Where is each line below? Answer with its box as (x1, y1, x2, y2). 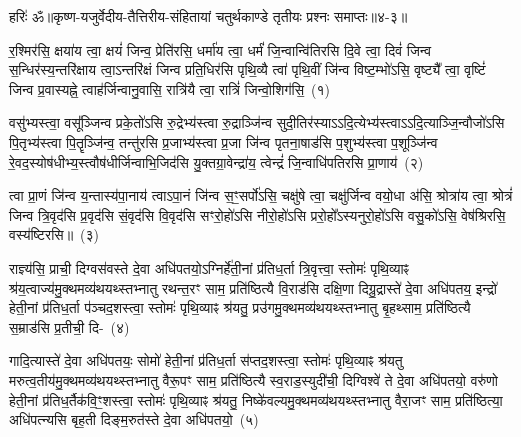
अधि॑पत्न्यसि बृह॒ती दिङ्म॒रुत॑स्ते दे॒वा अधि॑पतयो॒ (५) (9, 409, 259, 430)
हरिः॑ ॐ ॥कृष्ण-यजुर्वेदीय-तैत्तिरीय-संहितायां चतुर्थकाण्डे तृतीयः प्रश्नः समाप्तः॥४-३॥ (9, 6, 408, 26)
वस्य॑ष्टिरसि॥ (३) (9, 224, 100, 245)
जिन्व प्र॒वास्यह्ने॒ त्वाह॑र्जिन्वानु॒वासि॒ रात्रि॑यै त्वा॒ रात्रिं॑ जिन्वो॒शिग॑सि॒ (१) (9, 78, 330, 99)
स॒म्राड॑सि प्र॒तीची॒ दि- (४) (9, 316, 130, 337)
